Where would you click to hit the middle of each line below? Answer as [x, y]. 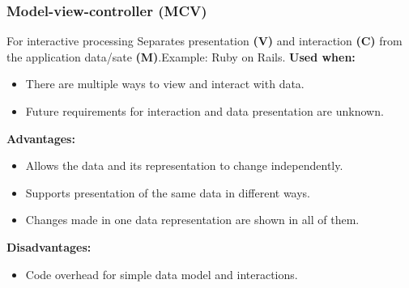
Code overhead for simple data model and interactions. [162, 274]
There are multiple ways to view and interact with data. [165, 84]
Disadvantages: [49, 246]
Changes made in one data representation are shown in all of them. [192, 220]
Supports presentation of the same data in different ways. [168, 192]
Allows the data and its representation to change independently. [184, 165]
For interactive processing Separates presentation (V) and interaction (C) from [204, 41]
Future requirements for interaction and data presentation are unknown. [204, 111]
